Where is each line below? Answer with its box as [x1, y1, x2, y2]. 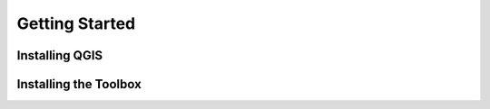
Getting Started [16, 14, 136, 33]
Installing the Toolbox [16, 77, 142, 92]
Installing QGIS [16, 48, 103, 63]
